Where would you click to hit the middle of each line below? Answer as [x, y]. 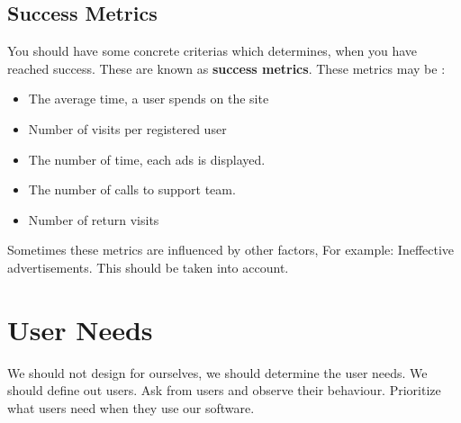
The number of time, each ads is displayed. [147, 159]
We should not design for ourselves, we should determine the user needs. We [217, 372]
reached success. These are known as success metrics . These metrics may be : [226, 68]
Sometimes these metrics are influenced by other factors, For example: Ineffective [231, 250]
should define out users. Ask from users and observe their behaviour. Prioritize [224, 390]
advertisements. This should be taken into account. [148, 267]
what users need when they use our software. [131, 407]
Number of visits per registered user [127, 128]
